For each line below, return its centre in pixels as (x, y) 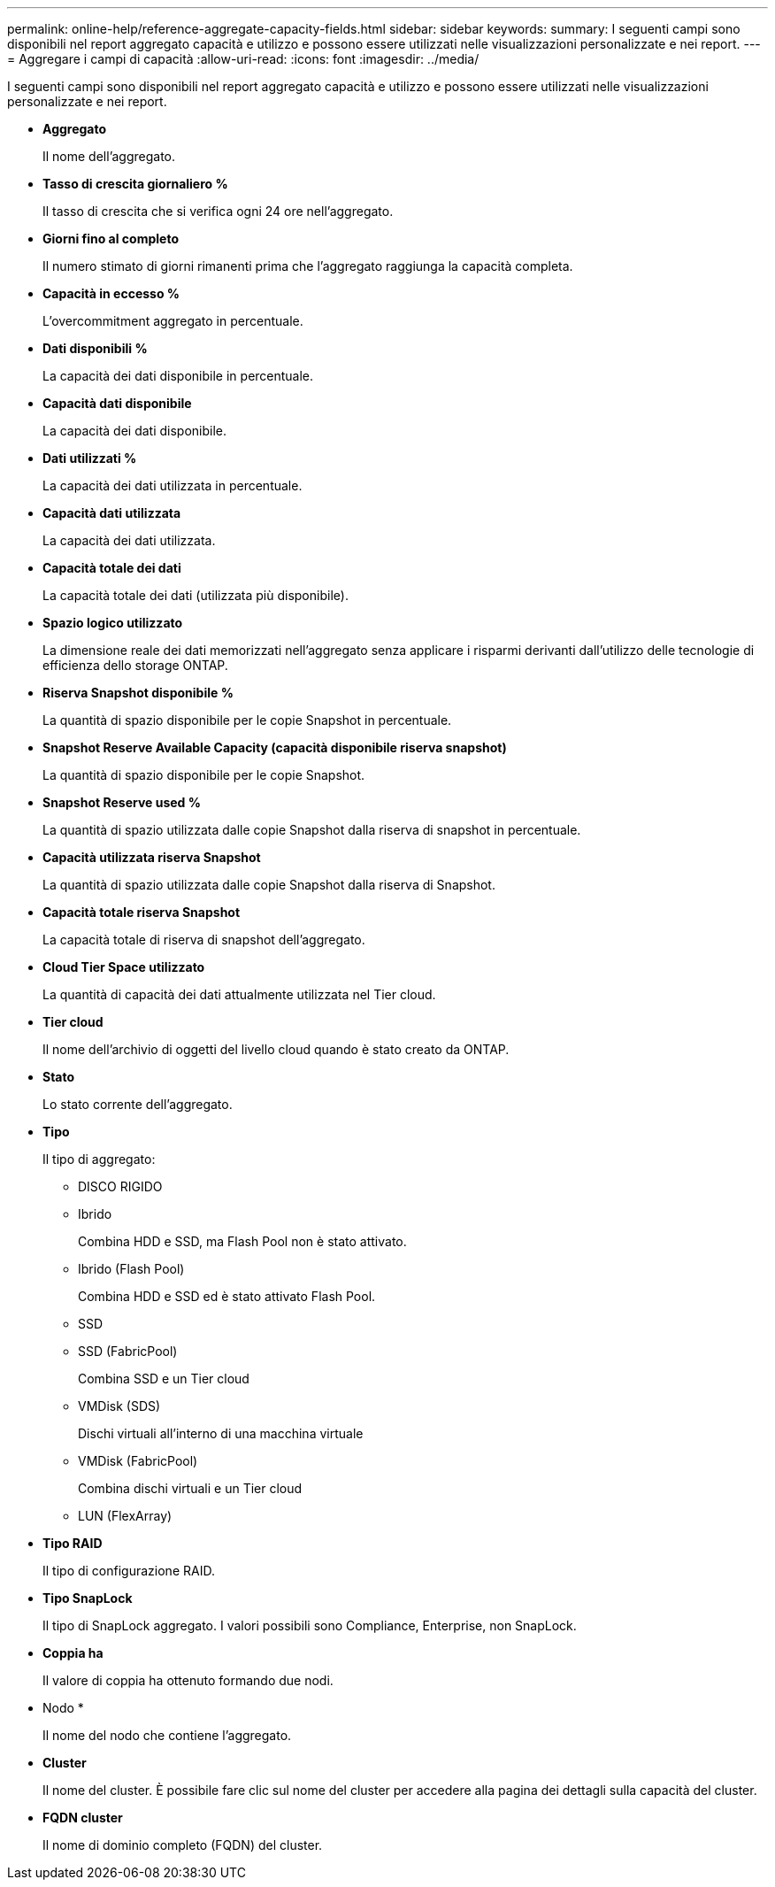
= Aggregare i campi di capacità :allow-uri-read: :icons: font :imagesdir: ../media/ (243, 59)
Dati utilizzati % (90, 458)
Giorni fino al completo (111, 239)
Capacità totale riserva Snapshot (142, 912)
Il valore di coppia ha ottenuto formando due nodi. (188, 1680)
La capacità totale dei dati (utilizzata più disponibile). (196, 595)
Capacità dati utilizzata (112, 513)
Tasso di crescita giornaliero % (135, 184)
